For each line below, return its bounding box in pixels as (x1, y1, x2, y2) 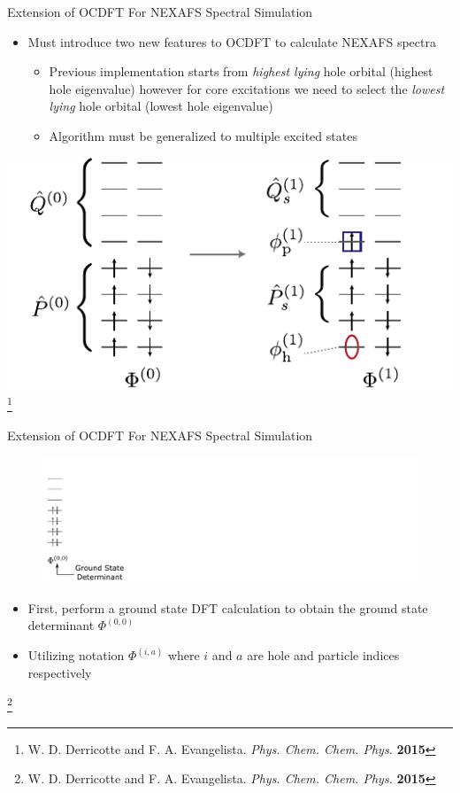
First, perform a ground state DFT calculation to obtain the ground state (27, 598, 428, 617)
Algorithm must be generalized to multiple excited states (49, 126, 357, 144)
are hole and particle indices (247, 646, 400, 665)
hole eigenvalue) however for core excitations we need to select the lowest (49, 79, 445, 97)
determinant (27, 616, 95, 634)
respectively (27, 663, 92, 681)
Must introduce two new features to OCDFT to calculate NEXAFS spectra (27, 32, 436, 51)
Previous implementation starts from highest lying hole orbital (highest (49, 62, 433, 81)
